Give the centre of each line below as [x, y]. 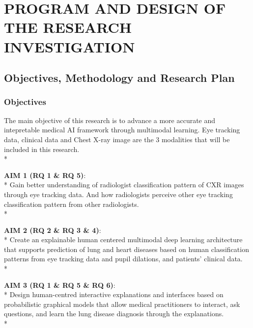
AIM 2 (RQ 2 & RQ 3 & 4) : [53, 230]
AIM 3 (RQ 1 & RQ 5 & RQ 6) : [60, 285]
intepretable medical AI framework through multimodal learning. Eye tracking [122, 130]
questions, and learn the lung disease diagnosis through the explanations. [114, 314]
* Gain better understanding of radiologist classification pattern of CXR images [124, 185]
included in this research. [42, 149]
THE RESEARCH [68, 27]
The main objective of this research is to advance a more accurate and [110, 120]
